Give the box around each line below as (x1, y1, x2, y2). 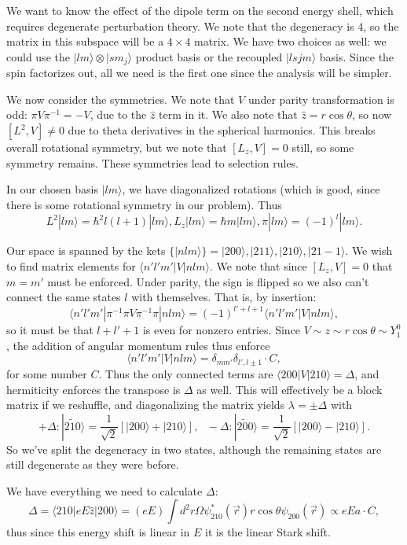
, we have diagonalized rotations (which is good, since (122, 181, 380, 197)
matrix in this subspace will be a (6, 33, 164, 50)
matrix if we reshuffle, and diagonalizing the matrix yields (6, 396, 285, 413)
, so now (352, 106, 392, 123)
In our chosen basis (6, 181, 98, 197)
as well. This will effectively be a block (196, 381, 383, 397)
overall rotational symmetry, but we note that (6, 139, 227, 156)
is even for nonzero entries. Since (142, 322, 301, 338)
